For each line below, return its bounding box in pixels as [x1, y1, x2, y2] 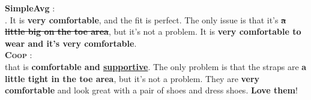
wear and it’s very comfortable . [5, 37, 137, 49]
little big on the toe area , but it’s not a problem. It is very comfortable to [5, 25, 301, 38]
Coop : [5, 49, 32, 61]
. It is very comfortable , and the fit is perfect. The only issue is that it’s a [5, 13, 286, 26]
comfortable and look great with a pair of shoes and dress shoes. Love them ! [5, 84, 298, 96]
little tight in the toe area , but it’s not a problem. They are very [5, 72, 260, 84]
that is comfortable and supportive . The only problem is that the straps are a [5, 60, 307, 72]
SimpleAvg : [5, 2, 55, 14]
